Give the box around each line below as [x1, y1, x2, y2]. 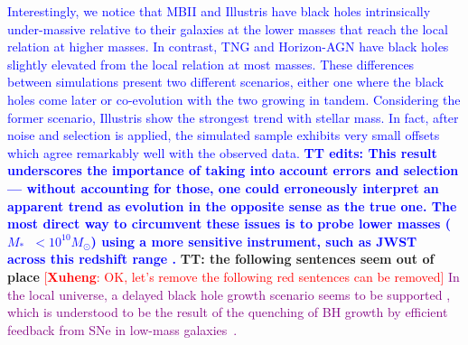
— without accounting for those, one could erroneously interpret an [7, 178, 439, 197]
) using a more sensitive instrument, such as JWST [90, 231, 417, 250]
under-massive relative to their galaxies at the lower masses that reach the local [7, 19, 448, 38]
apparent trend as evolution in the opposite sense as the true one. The [7, 196, 457, 215]
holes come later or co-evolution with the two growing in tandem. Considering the [7, 89, 461, 108]
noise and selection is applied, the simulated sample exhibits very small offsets [7, 126, 440, 145]
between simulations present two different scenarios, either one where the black [7, 72, 445, 91]
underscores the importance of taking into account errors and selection [7, 161, 459, 180]
